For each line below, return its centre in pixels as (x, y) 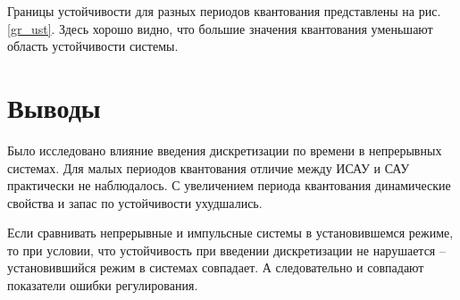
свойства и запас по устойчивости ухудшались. (135, 202)
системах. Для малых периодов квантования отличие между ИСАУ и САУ (209, 167)
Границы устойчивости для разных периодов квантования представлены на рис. (224, 11)
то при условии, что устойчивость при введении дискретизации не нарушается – (226, 250)
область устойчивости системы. (93, 46)
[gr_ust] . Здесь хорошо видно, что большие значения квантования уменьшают (220, 28)
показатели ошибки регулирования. (103, 285)
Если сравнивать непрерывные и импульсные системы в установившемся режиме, (230, 233)
